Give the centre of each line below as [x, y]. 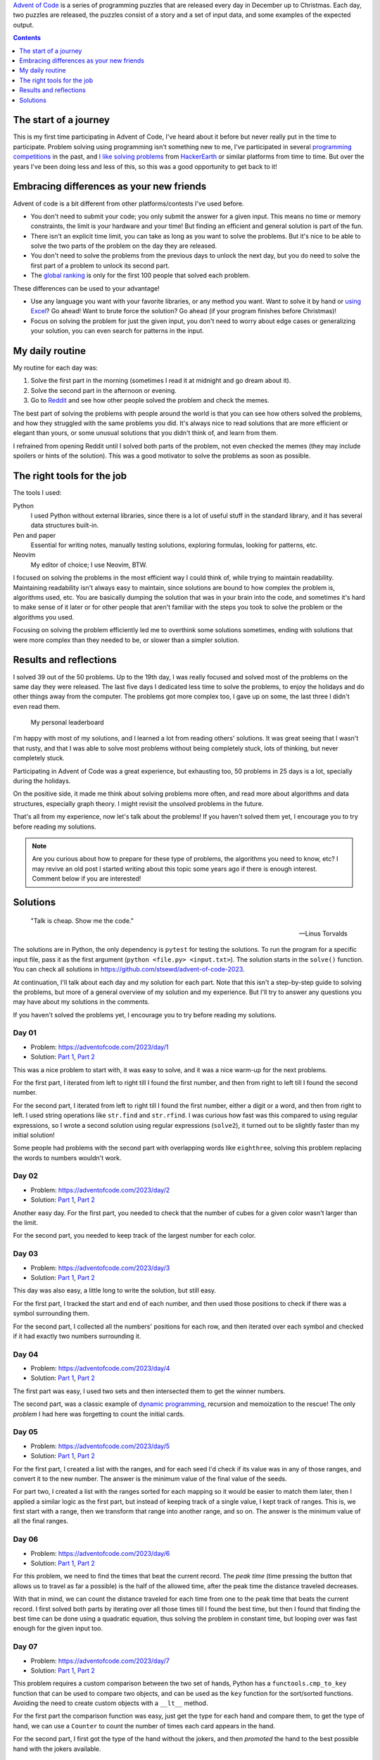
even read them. [37, 706]
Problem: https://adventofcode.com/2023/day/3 [100, 1268]
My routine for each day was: [56, 368]
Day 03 [26, 1254]
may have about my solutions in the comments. [82, 1002]
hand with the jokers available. [57, 1749]
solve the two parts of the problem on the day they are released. [124, 246]
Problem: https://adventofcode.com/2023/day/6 [100, 1553]
